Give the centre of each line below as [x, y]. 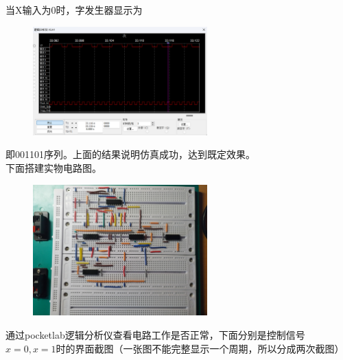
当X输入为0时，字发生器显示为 [74, 10]
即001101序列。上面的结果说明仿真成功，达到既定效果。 [130, 154]
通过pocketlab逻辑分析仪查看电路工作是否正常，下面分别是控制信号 [155, 334]
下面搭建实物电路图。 [54, 168]
